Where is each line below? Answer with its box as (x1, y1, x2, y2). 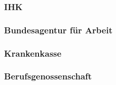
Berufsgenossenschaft (4, 70, 92, 82)
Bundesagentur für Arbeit (4, 23, 112, 36)
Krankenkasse (4, 47, 62, 59)
